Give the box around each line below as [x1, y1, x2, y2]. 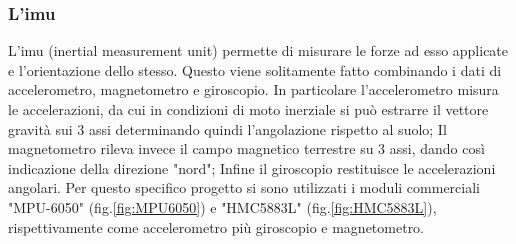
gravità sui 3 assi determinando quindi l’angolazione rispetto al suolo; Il [8, 118, 447, 139]
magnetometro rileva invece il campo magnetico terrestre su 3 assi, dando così [8, 138, 485, 159]
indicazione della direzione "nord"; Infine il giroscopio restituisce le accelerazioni [8, 157, 496, 178]
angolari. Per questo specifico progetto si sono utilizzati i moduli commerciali [8, 177, 480, 198]
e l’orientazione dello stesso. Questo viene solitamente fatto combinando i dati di [8, 59, 502, 80]
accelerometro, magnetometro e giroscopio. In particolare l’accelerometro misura [8, 79, 499, 100]
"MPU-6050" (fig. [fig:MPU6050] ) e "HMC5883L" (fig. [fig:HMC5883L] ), [8, 196, 437, 217]
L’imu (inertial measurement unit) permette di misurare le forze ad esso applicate [8, 40, 509, 61]
